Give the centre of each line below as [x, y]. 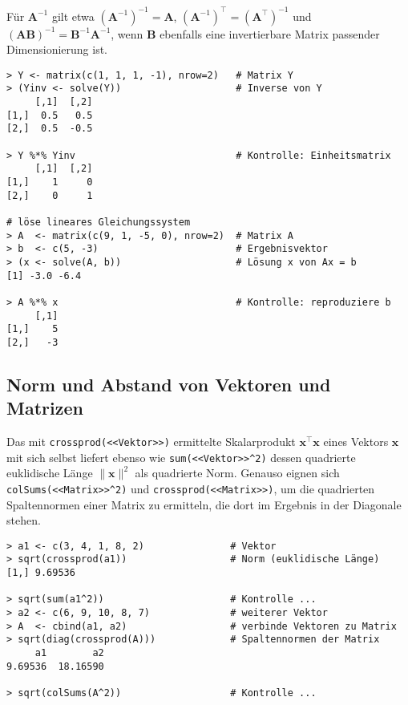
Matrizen [45, 408]
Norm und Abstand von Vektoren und [169, 384]
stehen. [24, 520]
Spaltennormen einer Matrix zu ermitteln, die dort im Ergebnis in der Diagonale [204, 504]
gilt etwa [73, 16]
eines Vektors [356, 442]
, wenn [127, 33]
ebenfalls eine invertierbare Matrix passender [270, 33]
